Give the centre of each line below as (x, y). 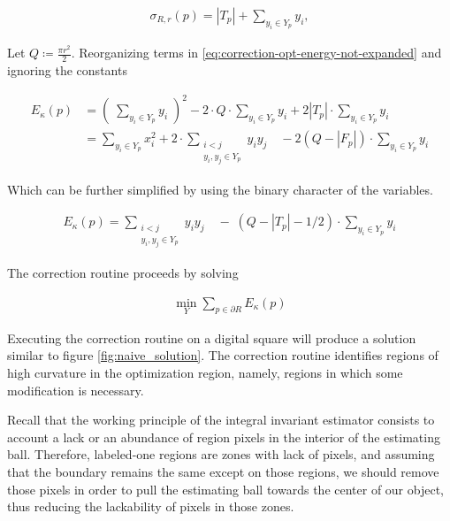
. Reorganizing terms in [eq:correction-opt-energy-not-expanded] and (256, 53)
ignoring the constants (67, 70)
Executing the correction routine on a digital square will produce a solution (212, 337)
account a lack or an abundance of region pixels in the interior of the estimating (224, 437)
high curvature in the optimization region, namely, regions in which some (205, 373)
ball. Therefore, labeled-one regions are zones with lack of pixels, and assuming (221, 454)
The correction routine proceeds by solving (123, 272)
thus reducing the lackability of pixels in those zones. (151, 506)
